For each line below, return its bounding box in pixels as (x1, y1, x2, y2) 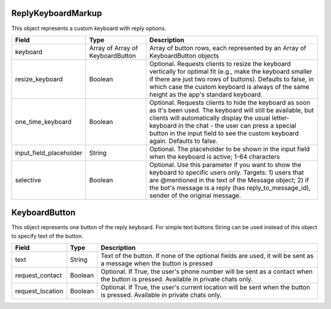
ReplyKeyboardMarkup (11, 8, 102, 18)
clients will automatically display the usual (149, 114, 270, 122)
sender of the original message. (149, 191, 242, 200)
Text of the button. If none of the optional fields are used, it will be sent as (101, 252, 314, 260)
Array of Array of (89, 44, 138, 52)
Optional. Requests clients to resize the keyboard (149, 59, 291, 68)
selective (15, 176, 41, 184)
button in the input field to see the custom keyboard (149, 129, 299, 138)
